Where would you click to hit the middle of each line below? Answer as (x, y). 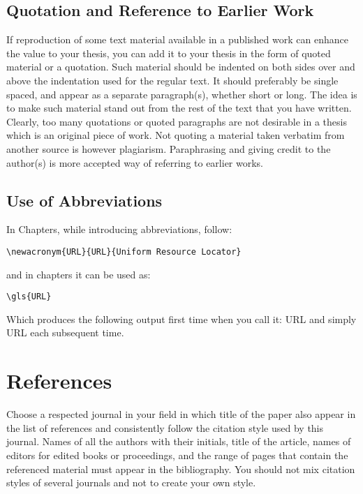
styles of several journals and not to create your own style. (131, 482)
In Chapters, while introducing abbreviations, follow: (119, 229)
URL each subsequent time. (65, 332)
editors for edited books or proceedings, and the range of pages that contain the (177, 455)
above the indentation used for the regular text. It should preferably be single (172, 80)
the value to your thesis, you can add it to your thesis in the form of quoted (169, 53)
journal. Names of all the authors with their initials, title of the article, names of (179, 441)
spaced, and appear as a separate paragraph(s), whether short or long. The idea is (182, 94)
